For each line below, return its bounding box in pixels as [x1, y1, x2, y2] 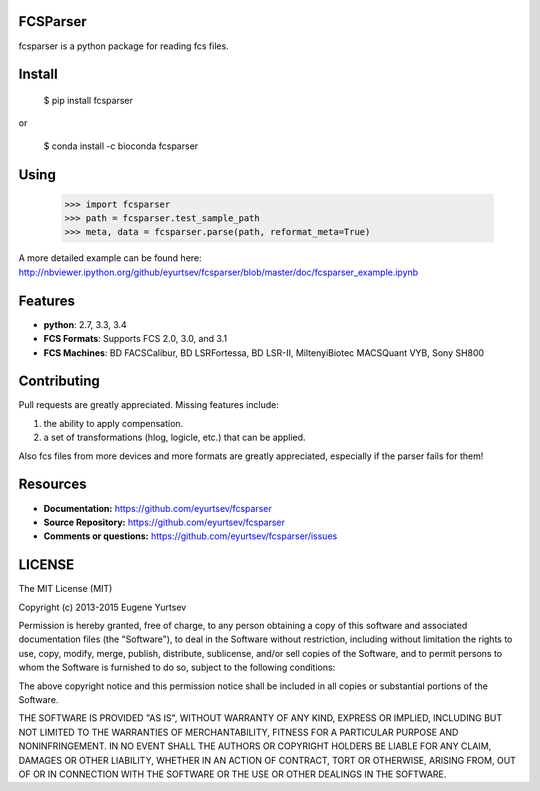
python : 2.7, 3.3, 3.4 [43, 318, 127, 330]
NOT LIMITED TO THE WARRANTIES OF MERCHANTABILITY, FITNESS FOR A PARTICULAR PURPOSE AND [18, 726, 459, 738]
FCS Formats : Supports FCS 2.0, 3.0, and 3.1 [43, 333, 228, 345]
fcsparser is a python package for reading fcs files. [18, 40, 229, 52]
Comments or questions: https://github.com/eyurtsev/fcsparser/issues [43, 530, 338, 542]
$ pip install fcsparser [43, 94, 134, 106]
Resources [18, 476, 87, 493]
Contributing [18, 373, 100, 390]
